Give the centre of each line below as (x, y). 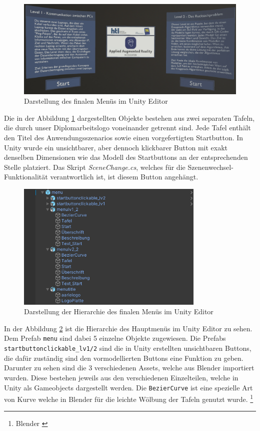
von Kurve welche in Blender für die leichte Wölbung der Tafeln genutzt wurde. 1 (129, 398)
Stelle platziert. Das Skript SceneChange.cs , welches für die (95, 167)
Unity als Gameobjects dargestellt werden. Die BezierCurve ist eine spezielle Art (128, 387)
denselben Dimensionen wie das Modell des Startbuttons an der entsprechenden (126, 157)
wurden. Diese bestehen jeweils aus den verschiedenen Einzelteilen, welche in (121, 377)
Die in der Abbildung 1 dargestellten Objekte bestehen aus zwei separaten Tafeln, (129, 118)
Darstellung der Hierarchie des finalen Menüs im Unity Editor (119, 311)
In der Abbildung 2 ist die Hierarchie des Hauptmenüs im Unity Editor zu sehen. (128, 328)
